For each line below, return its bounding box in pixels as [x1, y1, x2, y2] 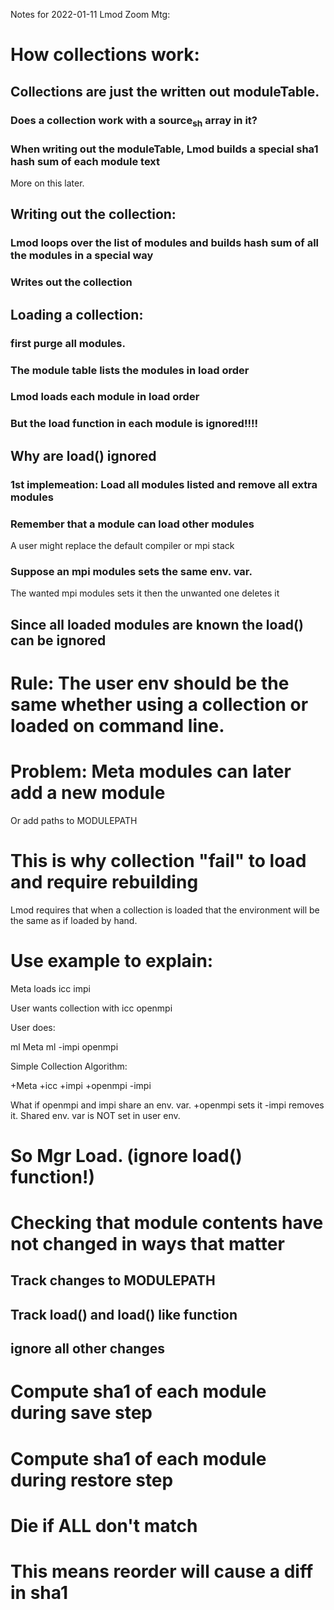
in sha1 [10, 1581, 68, 1604]
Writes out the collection [10, 275, 133, 289]
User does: [10, 1021, 56, 1033]
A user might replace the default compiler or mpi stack [10, 539, 235, 551]
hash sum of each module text [10, 154, 161, 168]
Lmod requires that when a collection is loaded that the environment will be [10, 904, 320, 916]
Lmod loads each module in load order [10, 390, 200, 404]
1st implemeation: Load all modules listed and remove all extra [10, 477, 318, 491]
